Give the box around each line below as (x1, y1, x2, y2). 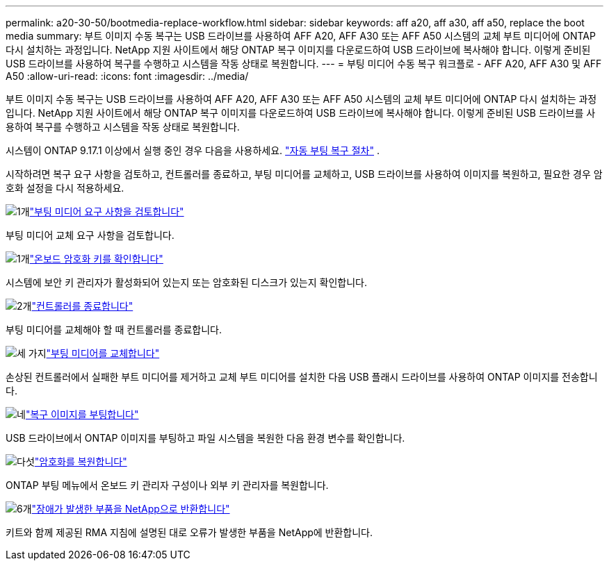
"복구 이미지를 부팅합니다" (25, 408, 139, 420)
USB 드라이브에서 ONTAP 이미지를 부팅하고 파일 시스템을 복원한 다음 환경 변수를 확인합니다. (6, 432, 405, 444)
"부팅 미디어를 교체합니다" (46, 347, 160, 359)
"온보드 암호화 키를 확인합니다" (29, 253, 163, 265)
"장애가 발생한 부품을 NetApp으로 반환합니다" (31, 503, 230, 515)
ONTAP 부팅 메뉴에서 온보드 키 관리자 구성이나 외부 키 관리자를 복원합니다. (6, 479, 329, 491)
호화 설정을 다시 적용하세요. (6, 182, 124, 194)
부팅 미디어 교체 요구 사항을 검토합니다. (6, 229, 174, 241)
